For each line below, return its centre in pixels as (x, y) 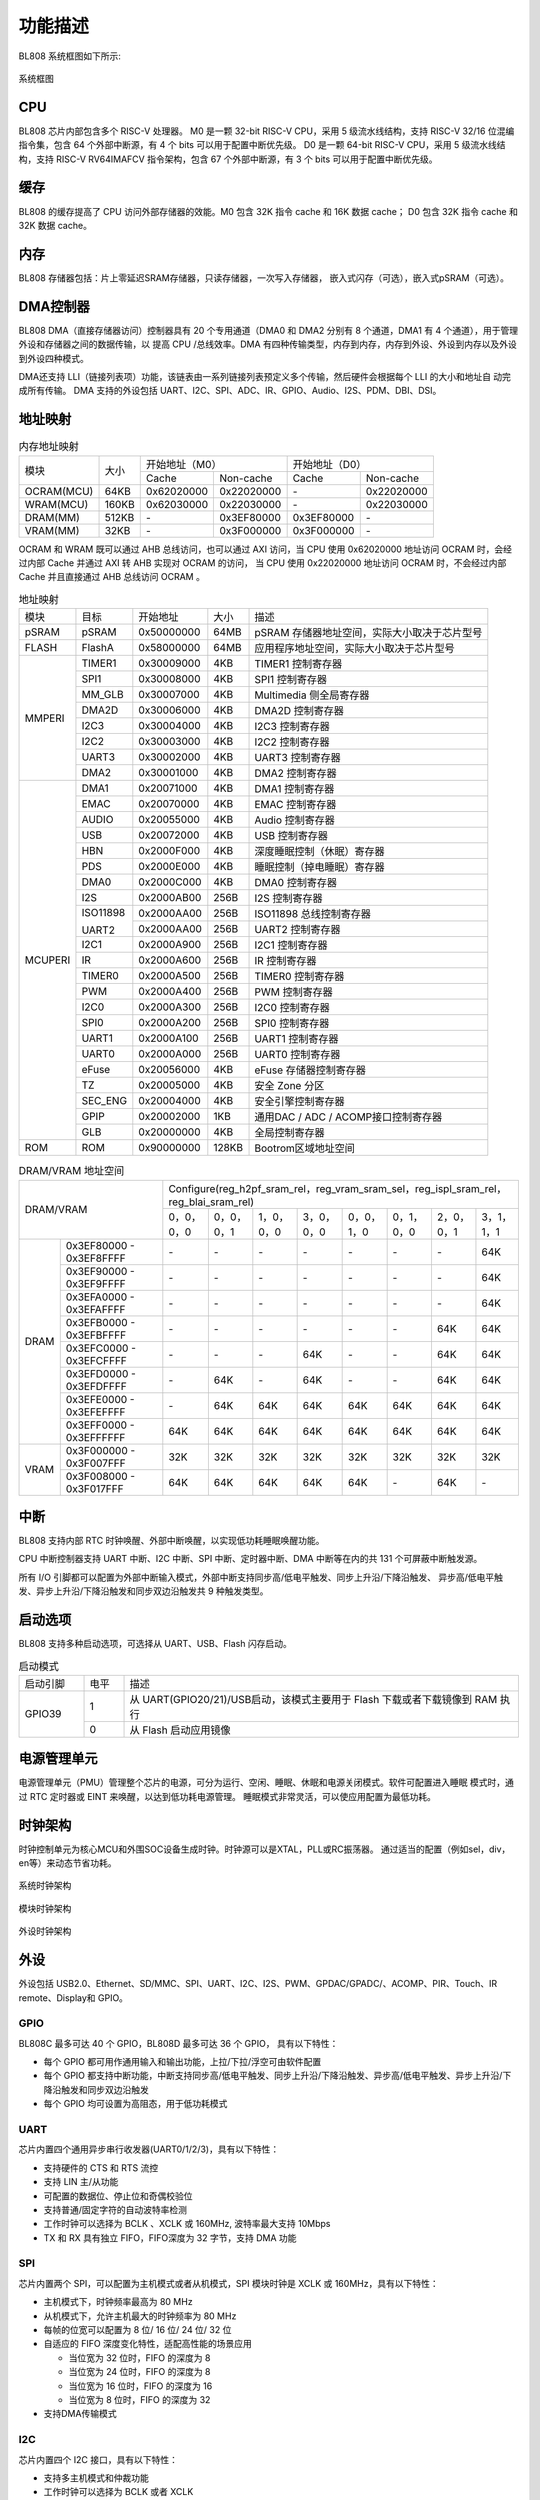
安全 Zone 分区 (289, 1086)
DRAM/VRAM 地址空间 (71, 1171)
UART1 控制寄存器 (296, 1039)
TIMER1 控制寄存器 (298, 664)
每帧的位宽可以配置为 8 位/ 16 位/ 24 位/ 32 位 (137, 2330)
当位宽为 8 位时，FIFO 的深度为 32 (139, 2399)
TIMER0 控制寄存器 (299, 977)
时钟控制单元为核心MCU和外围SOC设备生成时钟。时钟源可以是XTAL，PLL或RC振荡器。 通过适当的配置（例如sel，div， (264, 1849)
